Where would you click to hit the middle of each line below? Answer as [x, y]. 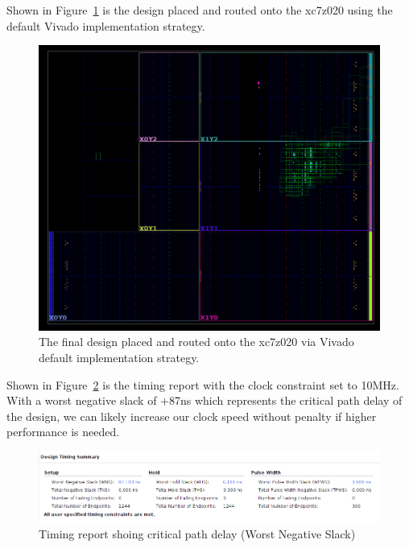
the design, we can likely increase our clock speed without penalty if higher [192, 416]
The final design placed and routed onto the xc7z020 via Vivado [196, 342]
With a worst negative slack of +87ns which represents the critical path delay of [204, 400]
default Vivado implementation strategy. [106, 25]
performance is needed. [63, 432]
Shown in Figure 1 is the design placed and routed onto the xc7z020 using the [200, 10]
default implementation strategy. [119, 357]
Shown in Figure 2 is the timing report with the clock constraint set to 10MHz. [203, 384]
